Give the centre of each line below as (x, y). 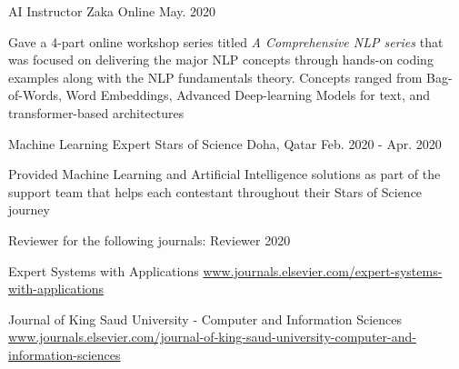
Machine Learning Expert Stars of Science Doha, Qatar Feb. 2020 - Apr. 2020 (225, 143)
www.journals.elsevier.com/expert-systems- (323, 270)
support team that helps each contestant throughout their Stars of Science (215, 191)
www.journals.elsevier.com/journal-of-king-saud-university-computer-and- (212, 337)
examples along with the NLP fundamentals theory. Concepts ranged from (215, 77)
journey (29, 209)
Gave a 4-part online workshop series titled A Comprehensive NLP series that (226, 41)
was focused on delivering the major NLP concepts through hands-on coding (221, 60)
